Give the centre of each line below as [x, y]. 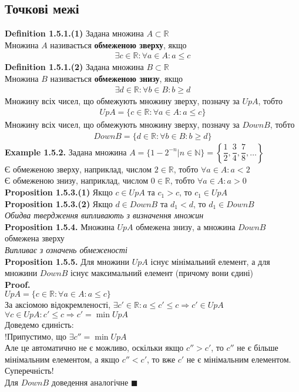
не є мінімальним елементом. [239, 359]
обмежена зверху [35, 238]
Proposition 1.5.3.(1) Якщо [59, 192]
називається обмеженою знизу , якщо [117, 79]
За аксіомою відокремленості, [58, 305]
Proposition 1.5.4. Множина [60, 226]
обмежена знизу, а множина [186, 226]
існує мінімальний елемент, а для [210, 261]
